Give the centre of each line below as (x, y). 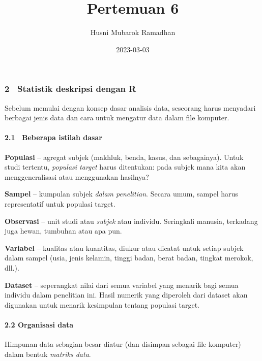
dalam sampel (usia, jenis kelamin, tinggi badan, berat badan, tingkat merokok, (129, 258)
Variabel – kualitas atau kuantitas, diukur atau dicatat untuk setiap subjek (124, 248)
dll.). (12, 267)
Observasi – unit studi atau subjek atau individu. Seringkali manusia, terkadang (131, 221)
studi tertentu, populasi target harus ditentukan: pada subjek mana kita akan (125, 167)
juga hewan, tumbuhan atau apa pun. (63, 231)
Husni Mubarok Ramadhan (133, 32)
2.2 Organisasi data (39, 324)
